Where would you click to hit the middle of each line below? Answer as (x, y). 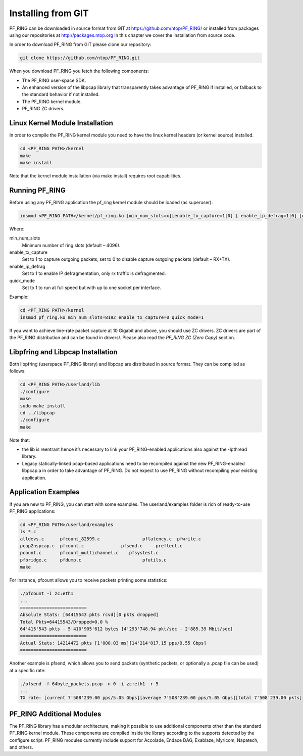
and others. (21, 747)
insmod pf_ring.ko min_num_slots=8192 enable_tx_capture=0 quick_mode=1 (112, 317)
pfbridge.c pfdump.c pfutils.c (93, 560)
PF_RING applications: (32, 511)
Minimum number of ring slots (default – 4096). (71, 245)
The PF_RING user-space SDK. (54, 80)
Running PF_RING (37, 190)
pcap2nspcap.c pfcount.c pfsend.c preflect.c (101, 546)
